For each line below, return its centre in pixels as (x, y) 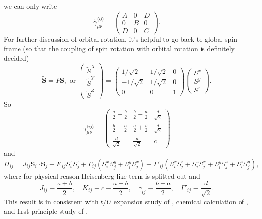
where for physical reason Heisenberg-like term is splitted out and (102, 175)
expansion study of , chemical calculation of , (181, 201)
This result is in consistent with (51, 201)
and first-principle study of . (46, 211)
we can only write (30, 6)
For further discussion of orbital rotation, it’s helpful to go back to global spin (121, 39)
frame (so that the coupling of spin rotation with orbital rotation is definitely (119, 48)
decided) (17, 58)
